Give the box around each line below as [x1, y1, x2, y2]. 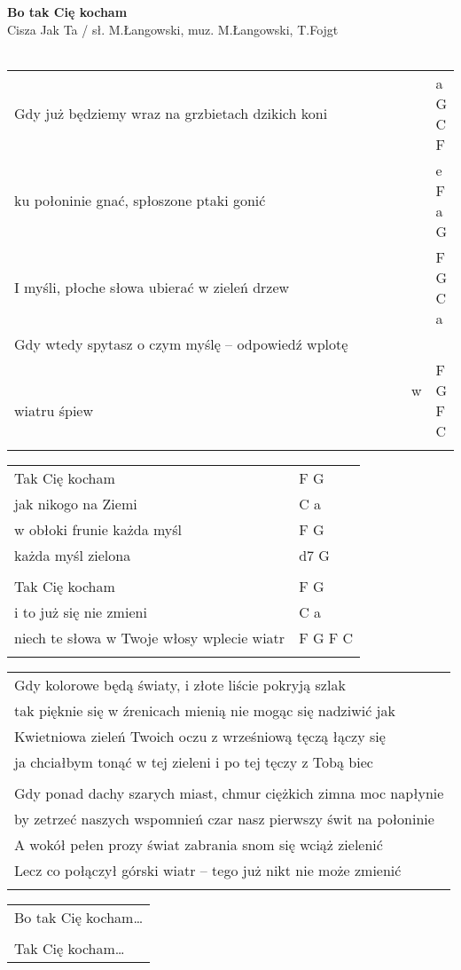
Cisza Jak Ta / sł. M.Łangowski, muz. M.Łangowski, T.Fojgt [7, 20, 339, 38]
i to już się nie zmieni [14, 601, 147, 622]
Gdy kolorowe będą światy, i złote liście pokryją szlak [14, 674, 346, 695]
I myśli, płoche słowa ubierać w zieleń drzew [14, 277, 290, 298]
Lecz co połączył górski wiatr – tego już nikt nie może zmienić [14, 859, 402, 880]
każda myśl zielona [14, 544, 131, 565]
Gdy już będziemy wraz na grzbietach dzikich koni [14, 103, 328, 124]
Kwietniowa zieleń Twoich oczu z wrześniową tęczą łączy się [14, 725, 386, 746]
